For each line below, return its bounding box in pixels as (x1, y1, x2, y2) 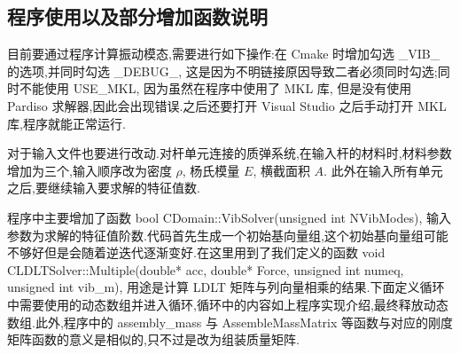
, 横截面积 (253, 161, 310, 179)
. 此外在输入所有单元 (324, 161, 443, 179)
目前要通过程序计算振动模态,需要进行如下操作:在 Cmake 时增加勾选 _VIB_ (7, 44, 441, 63)
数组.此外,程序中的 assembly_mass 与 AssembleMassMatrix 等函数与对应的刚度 (7, 312, 454, 331)
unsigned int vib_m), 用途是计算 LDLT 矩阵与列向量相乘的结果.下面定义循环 (7, 278, 445, 296)
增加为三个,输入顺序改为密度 (7, 161, 172, 179)
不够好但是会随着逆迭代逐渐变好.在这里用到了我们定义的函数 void (7, 243, 386, 262)
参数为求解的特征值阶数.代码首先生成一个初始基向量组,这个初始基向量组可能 (7, 225, 448, 244)
